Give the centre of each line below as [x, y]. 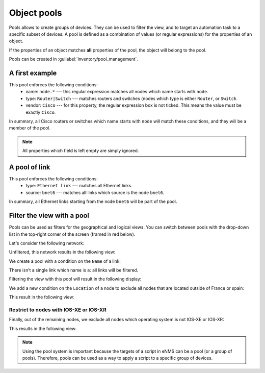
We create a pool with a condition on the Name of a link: [65, 261]
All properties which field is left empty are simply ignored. [81, 151]
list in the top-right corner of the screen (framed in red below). [72, 234]
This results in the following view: [43, 328]
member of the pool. [30, 128]
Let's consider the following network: [47, 243]
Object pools [36, 13]
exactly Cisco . [41, 112]
